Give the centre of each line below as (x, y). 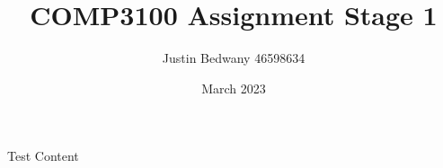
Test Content (43, 156)
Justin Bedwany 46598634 (234, 58)
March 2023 (234, 88)
